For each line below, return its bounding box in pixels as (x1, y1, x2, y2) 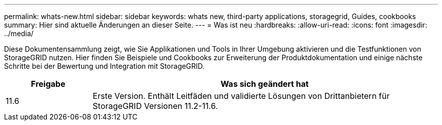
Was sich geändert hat (220, 79, 309, 89)
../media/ (4, 29, 34, 38)
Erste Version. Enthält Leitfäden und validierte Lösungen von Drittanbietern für (92, 91, 390, 101)
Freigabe (31, 79, 66, 89)
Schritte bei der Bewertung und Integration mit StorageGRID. (4, 62, 205, 70)
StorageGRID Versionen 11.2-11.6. (92, 101, 218, 111)
